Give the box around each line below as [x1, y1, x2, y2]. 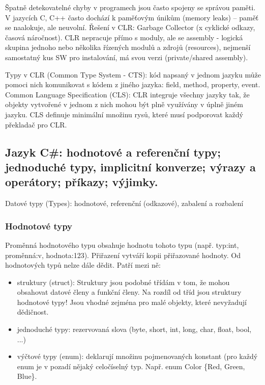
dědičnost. [17, 306, 49, 317]
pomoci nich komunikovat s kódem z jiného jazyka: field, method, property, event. [5, 79, 260, 90]
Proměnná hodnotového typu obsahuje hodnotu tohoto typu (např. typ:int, [5, 239, 239, 250]
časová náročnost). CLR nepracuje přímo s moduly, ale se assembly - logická [5, 32, 243, 42]
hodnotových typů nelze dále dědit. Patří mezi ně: [5, 260, 161, 270]
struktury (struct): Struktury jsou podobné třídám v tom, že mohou [17, 276, 230, 287]
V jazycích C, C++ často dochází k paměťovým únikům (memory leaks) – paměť [5, 12, 259, 22]
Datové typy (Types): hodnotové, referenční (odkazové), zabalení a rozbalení [5, 198, 244, 209]
